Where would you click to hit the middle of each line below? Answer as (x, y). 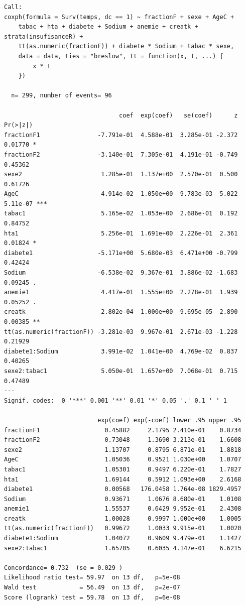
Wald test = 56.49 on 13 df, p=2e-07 (92, 588)
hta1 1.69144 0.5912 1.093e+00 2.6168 (123, 479)
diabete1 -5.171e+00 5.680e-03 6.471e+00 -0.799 (121, 253)
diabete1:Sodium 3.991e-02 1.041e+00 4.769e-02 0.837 (121, 351)
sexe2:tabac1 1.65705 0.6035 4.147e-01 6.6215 (123, 548)
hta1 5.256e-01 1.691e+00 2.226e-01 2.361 (121, 233)
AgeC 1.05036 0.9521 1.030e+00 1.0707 (123, 460)
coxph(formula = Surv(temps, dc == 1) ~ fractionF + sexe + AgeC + (119, 17)
